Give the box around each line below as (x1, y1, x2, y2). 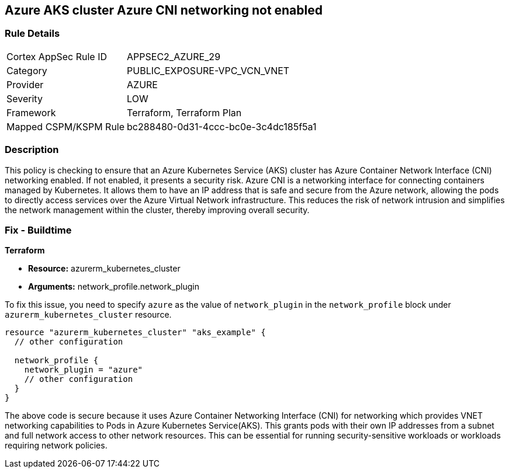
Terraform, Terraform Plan (127, 106, 242, 119)
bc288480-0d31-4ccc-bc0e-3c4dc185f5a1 (127, 120, 317, 133)
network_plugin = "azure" (24, 365, 143, 375)
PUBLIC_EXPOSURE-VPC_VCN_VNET (127, 64, 290, 76)
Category (6, 64, 47, 76)
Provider (6, 78, 44, 91)
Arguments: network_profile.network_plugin (28, 281, 200, 292)
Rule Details (5, 27, 60, 40)
